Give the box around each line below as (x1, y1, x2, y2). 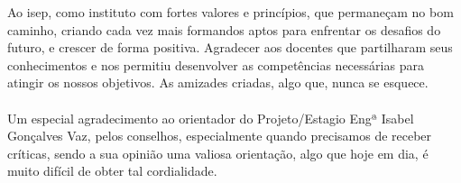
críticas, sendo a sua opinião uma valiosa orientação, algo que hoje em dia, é (7, 143, 429, 162)
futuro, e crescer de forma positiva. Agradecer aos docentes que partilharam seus (7, 38, 453, 57)
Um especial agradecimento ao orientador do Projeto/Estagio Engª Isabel (7, 108, 414, 127)
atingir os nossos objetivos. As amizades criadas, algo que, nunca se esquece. (7, 73, 429, 92)
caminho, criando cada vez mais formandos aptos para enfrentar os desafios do (7, 20, 441, 39)
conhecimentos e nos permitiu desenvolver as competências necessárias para (7, 55, 424, 74)
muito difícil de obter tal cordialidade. (7, 161, 217, 180)
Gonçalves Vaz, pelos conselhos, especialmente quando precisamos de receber (7, 126, 432, 145)
